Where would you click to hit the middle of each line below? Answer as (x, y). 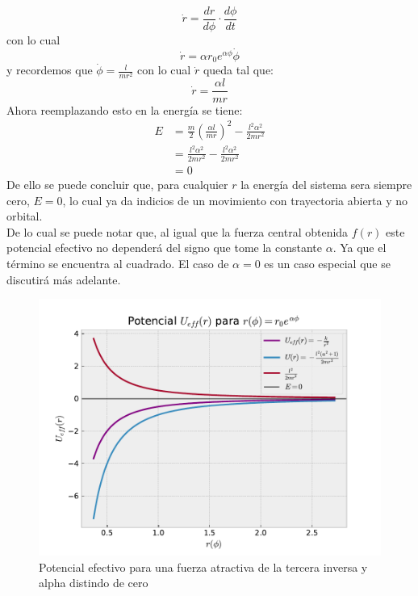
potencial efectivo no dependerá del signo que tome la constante (165, 248)
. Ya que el (359, 248)
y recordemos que (50, 70)
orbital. (25, 216)
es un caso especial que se (327, 263)
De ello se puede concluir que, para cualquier (117, 184)
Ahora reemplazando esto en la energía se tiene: (125, 109)
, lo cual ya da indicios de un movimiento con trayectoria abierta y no (235, 200)
